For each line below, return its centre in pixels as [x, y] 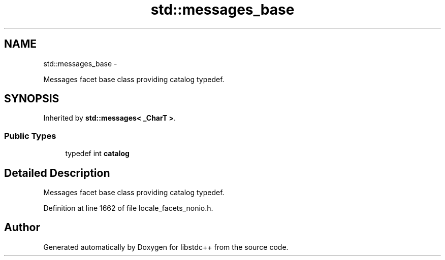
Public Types [30, 136]
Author [22, 228]
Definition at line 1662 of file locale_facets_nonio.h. [128, 208]
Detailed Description [57, 173]
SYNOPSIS [32, 99]
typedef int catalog [97, 154]
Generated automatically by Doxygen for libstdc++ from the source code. [166, 247]
